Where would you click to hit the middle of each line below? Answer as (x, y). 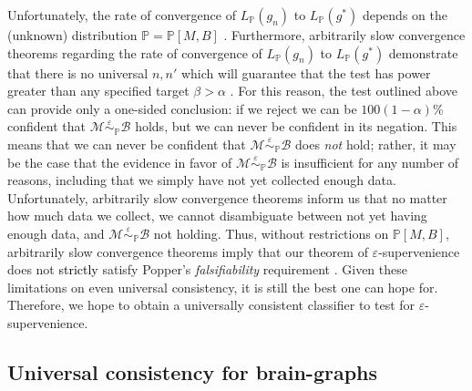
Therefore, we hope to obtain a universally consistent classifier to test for (211, 305)
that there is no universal (78, 72)
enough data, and (56, 233)
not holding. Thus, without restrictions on (271, 233)
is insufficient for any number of (370, 162)
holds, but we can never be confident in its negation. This (296, 126)
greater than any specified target (98, 91)
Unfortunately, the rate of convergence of (122, 15)
